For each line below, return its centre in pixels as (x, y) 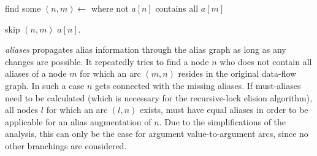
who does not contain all (266, 61)
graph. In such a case (45, 85)
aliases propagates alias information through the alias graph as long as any (146, 49)
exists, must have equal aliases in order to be (224, 110)
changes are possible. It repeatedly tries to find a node (107, 61)
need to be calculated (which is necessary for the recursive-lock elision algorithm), (159, 97)
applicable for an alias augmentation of (78, 121)
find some (23, 8)
